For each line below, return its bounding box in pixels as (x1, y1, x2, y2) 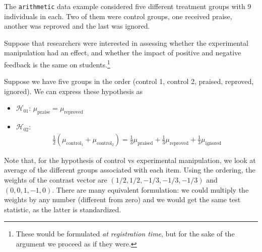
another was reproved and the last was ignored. (4, 21, 150, 31)
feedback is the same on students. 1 (4, 58, 110, 69)
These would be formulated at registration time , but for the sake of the (16, 228, 235, 239)
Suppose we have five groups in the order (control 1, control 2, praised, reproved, (4, 76, 254, 87)
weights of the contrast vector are (4, 175, 107, 185)
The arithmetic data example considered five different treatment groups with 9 (4, 1, 251, 11)
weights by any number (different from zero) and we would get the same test (4, 194, 241, 205)
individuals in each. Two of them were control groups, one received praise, (4, 11, 232, 21)
